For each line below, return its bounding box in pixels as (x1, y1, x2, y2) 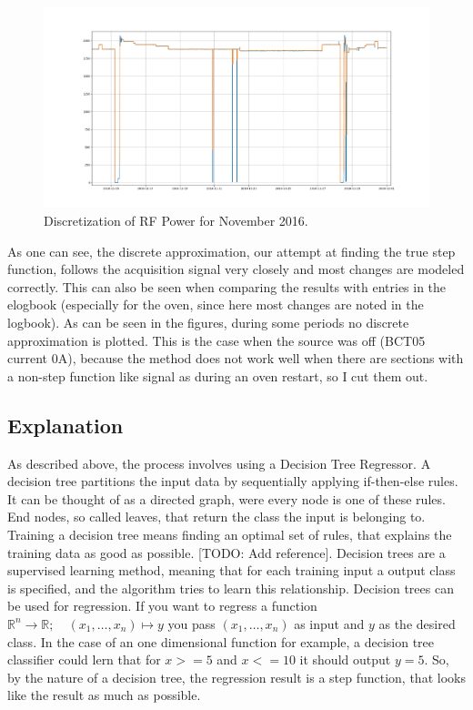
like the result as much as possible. (7, 685, 201, 705)
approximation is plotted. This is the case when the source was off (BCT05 (7, 330, 426, 350)
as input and (294, 614, 365, 633)
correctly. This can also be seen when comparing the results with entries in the (7, 277, 447, 296)
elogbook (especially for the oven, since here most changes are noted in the (7, 295, 424, 314)
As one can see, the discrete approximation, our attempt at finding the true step (7, 241, 456, 260)
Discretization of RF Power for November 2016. (44, 211, 308, 230)
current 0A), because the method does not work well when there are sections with (7, 349, 464, 368)
